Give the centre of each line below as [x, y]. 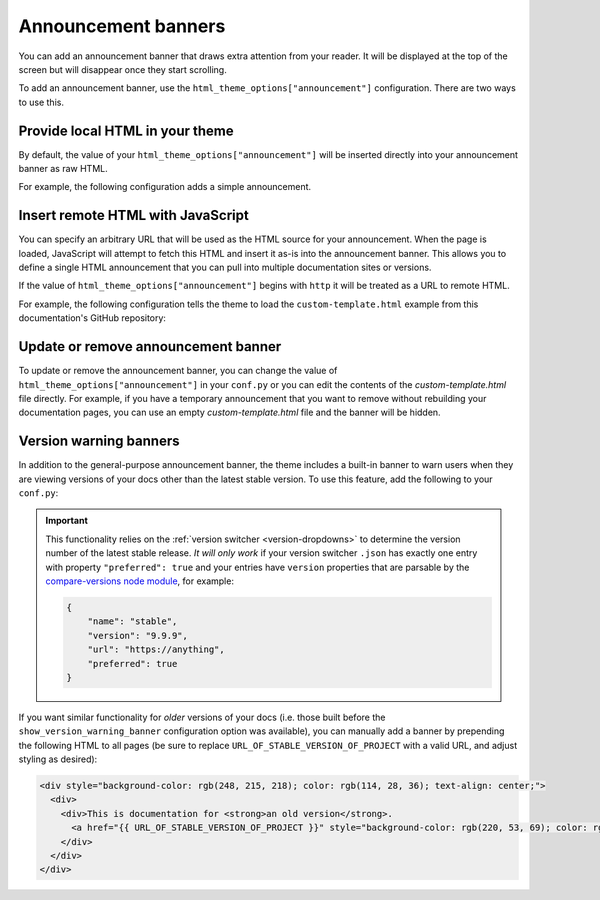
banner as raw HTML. [63, 169]
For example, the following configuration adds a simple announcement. [165, 187]
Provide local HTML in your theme [126, 130]
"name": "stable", [132, 621]
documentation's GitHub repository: [92, 318]
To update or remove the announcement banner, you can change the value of [178, 371]
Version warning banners [99, 441]
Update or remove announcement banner [150, 346]
